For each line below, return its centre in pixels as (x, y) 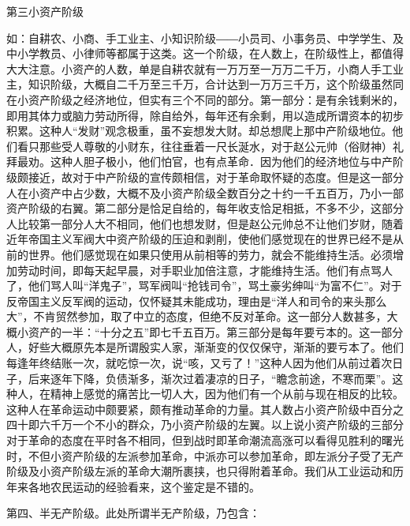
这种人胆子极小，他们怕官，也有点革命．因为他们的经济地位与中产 (221, 162)
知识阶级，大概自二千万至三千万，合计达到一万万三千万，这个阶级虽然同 (216, 84)
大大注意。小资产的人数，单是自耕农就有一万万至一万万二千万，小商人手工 (199, 68)
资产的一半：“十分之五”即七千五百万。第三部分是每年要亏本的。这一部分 (216, 331)
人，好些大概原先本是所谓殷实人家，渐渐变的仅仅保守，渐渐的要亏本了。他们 (205, 347)
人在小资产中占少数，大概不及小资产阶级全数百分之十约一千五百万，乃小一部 (205, 192)
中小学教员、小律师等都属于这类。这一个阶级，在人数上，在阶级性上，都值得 (205, 53)
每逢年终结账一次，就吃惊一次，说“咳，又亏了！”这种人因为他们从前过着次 (199, 363)
